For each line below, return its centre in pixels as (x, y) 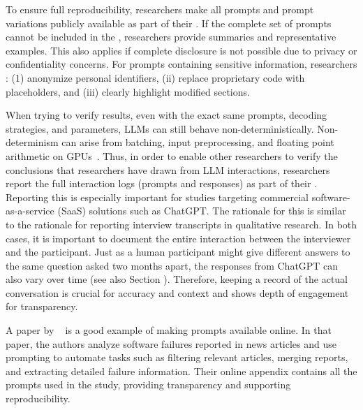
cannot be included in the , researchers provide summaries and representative (171, 37)
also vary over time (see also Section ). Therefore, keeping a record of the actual (177, 279)
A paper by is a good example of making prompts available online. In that (169, 330)
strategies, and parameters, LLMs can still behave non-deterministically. (160, 128)
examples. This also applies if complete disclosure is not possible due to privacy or (181, 50)
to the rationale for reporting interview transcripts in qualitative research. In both (181, 224)
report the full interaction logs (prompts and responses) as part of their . (162, 183)
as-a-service (30, 211)
